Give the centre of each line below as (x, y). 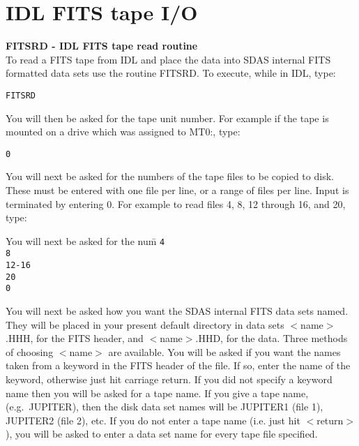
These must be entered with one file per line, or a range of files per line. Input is (177, 190)
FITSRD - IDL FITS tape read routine (102, 46)
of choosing (30, 351)
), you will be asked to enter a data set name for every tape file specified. (162, 434)
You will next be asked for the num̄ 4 (85, 240)
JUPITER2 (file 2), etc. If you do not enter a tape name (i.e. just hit (153, 420)
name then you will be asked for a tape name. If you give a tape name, (157, 393)
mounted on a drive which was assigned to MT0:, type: (123, 132)
